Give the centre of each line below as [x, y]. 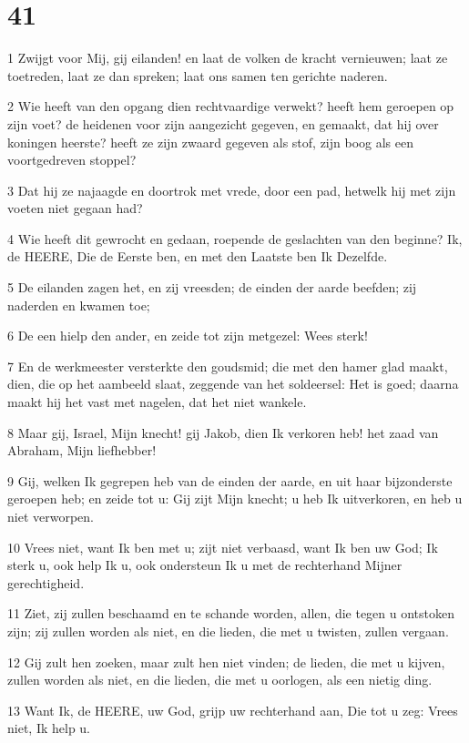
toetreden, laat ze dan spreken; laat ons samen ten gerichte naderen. [198, 75]
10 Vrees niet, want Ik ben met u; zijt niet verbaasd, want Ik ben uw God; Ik [223, 547]
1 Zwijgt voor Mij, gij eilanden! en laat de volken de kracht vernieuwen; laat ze [228, 58]
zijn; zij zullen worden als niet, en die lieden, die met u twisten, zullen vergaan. [228, 631]
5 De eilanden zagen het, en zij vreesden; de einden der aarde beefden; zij [212, 287]
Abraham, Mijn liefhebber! [82, 450]
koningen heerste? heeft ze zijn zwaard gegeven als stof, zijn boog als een [210, 142]
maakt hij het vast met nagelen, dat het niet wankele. [157, 402]
